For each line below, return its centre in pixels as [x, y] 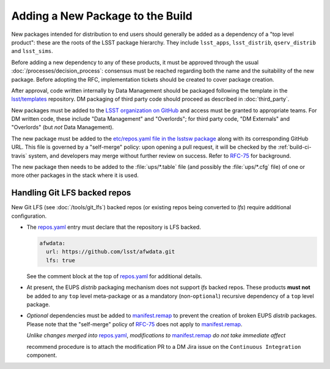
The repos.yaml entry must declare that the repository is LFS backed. [114, 227]
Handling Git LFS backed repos [71, 193]
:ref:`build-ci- [295, 147]
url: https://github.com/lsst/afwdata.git [111, 252]
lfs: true [61, 260]
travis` [19, 156]
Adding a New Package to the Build [102, 16]
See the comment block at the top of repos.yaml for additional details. [115, 276]
